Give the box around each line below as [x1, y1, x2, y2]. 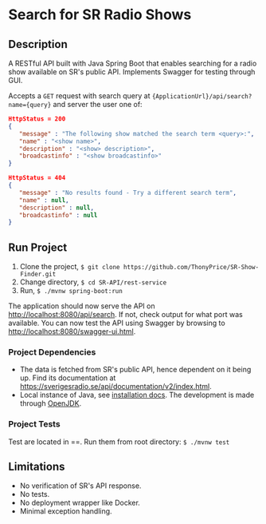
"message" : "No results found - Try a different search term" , [18, 189, 237, 196]
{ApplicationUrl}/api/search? [151, 93, 252, 101]
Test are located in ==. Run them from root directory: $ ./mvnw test [8, 437, 230, 447]
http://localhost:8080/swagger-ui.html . [8, 327, 136, 336]
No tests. [19, 490, 50, 499]
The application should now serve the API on [8, 301, 155, 311]
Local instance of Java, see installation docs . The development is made [19, 390, 255, 400]
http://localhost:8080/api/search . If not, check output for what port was [8, 310, 243, 320]
